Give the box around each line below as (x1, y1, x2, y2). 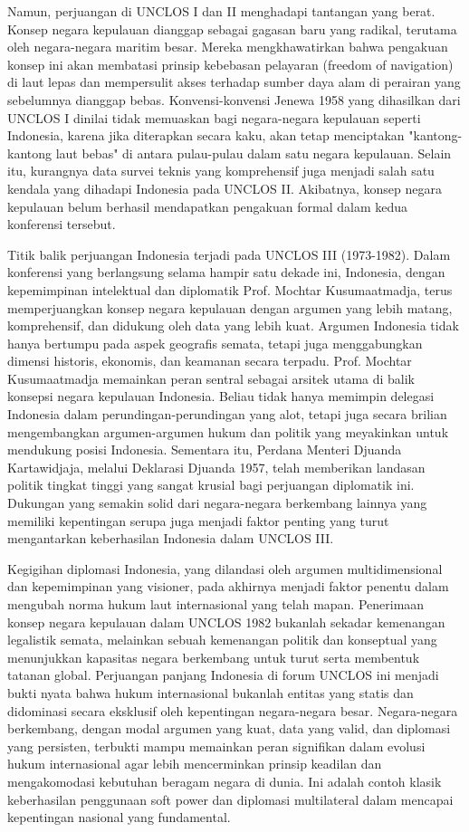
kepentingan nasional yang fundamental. (7, 808, 231, 827)
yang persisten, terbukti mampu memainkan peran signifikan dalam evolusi (7, 736, 426, 755)
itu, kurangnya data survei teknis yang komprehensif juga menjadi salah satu (7, 161, 435, 180)
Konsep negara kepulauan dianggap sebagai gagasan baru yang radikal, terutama (7, 19, 457, 38)
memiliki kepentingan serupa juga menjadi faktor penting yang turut (7, 511, 389, 530)
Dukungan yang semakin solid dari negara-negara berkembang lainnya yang (7, 493, 427, 512)
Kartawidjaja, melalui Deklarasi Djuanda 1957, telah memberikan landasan (7, 457, 426, 476)
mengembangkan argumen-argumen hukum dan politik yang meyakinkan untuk (7, 422, 449, 441)
